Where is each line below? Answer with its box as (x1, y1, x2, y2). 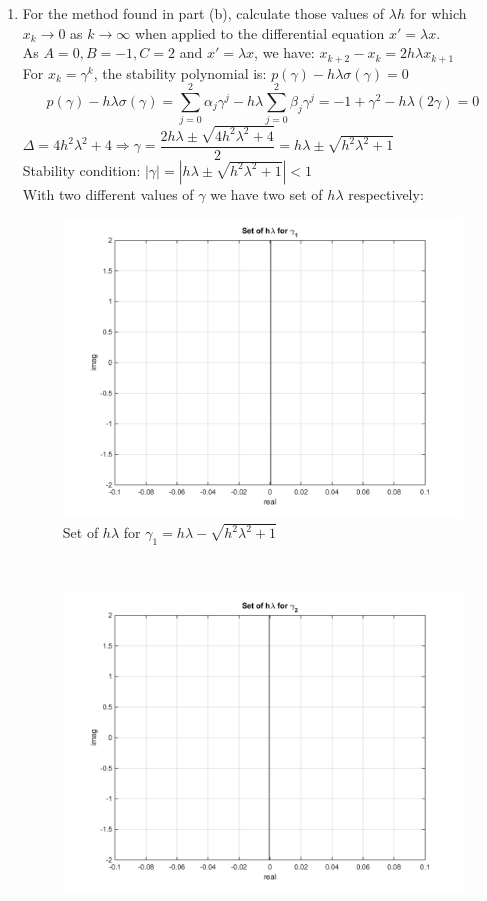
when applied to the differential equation (134, 22, 385, 43)
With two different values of (22, 183, 194, 204)
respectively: (348, 183, 424, 204)
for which (409, 3, 467, 23)
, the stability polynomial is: (93, 62, 267, 83)
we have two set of (210, 183, 323, 204)
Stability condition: (22, 159, 141, 180)
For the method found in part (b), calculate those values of (22, 3, 385, 23)
